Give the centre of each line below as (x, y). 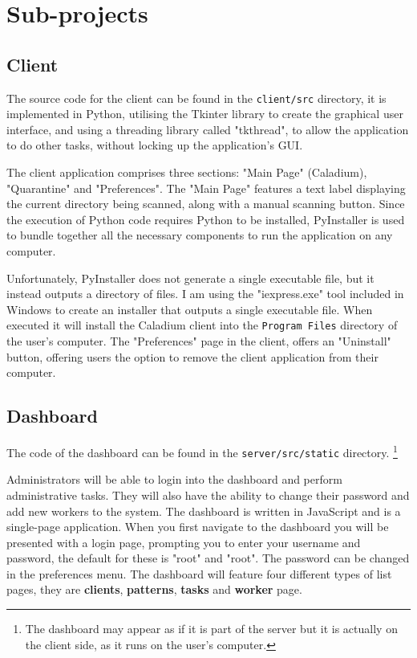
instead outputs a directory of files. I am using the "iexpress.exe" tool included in (205, 294)
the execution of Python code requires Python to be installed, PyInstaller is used (206, 219)
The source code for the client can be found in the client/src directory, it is (196, 98)
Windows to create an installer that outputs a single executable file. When (190, 309)
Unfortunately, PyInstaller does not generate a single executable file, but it (190, 278)
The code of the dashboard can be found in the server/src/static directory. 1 (202, 451)
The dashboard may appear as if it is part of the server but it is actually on (211, 629)
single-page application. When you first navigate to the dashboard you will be (198, 527)
